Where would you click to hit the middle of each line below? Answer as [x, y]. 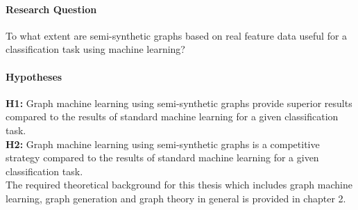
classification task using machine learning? [95, 49]
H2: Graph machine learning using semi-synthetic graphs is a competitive [163, 144]
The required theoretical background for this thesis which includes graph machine [179, 185]
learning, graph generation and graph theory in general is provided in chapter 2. [176, 198]
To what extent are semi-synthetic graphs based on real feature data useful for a [177, 35]
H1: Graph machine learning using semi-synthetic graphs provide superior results [179, 103]
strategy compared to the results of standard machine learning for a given [162, 157]
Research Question [51, 9]
